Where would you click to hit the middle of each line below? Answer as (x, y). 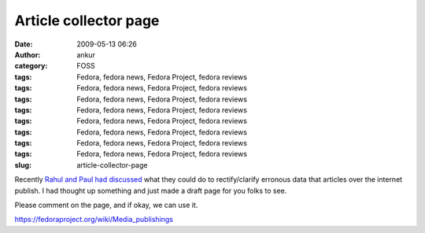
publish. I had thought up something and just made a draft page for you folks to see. (151, 190)
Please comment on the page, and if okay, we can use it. (106, 205)
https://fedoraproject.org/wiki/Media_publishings (94, 220)
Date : (24, 44)
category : (31, 66)
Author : (28, 54)
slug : (23, 165)
